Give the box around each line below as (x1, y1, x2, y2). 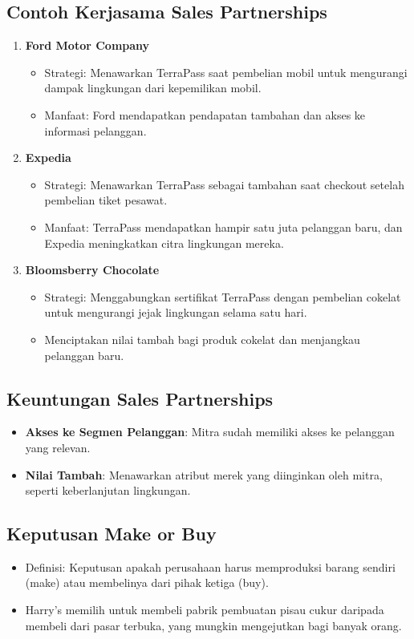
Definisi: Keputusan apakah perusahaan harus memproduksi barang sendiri (25, 558, 396, 575)
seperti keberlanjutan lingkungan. (25, 482, 191, 499)
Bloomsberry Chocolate (25, 261, 160, 278)
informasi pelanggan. (44, 122, 147, 139)
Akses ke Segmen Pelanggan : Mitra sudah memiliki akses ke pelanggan (25, 423, 395, 440)
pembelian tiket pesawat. (44, 192, 168, 208)
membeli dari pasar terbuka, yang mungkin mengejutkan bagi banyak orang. (25, 617, 402, 633)
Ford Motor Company (25, 37, 150, 54)
